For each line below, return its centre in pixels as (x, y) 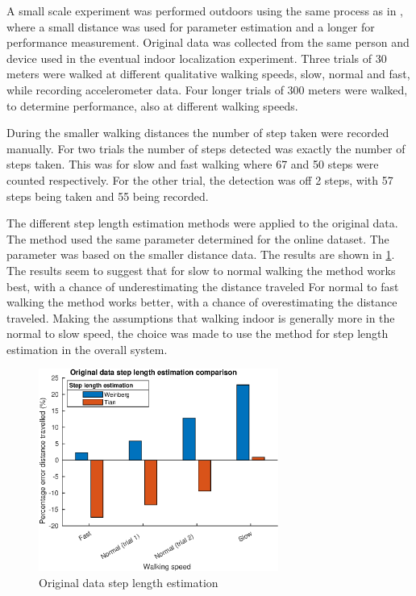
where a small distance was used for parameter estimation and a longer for (191, 26)
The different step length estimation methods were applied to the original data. (202, 223)
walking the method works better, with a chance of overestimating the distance (202, 302)
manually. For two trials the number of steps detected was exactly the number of (206, 148)
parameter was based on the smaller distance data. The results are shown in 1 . (201, 254)
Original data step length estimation (129, 582)
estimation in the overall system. (87, 349)
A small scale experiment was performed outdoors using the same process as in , (205, 10)
